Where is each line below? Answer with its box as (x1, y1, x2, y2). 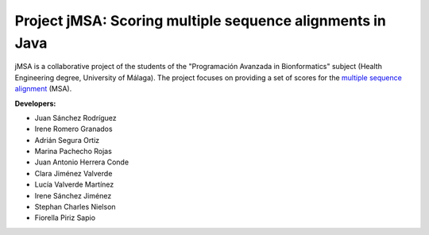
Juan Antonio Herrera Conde (34, 157, 129, 167)
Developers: (14, 98, 56, 108)
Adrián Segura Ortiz (34, 135, 100, 144)
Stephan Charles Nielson (34, 202, 116, 212)
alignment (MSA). (14, 84, 72, 94)
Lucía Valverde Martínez (34, 179, 114, 190)
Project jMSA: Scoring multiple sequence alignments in (14, 12, 387, 29)
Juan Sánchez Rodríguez (34, 113, 117, 122)
